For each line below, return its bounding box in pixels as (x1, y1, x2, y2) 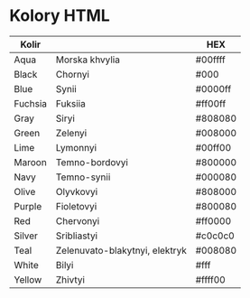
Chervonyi (55, 214, 100, 227)
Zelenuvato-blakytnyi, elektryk (55, 244, 187, 256)
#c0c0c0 (195, 229, 235, 242)
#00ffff (195, 53, 226, 66)
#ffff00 (195, 273, 226, 285)
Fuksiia (55, 97, 86, 109)
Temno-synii (55, 171, 111, 183)
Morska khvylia (55, 53, 120, 66)
